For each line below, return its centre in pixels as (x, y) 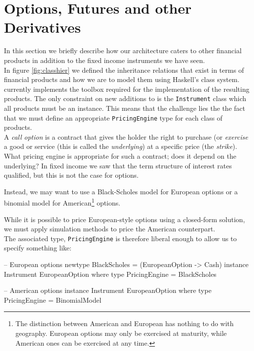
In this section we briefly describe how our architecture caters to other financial (123, 51)
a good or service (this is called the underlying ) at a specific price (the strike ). (121, 146)
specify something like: (38, 248)
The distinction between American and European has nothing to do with (125, 323)
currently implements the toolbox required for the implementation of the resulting (127, 89)
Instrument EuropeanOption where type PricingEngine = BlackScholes (110, 274)
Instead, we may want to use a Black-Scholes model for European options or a (121, 191)
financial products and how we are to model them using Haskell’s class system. (122, 79)
